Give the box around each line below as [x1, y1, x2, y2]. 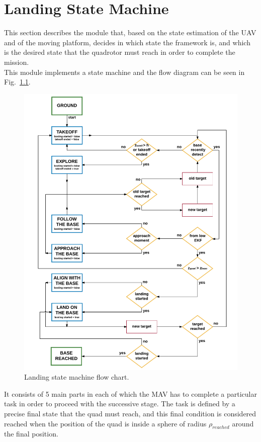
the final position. [4, 428, 58, 439]
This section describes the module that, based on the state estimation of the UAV [4, 27, 256, 38]
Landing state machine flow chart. [24, 372, 129, 382]
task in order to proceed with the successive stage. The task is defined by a [4, 398, 235, 409]
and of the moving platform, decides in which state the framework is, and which [4, 37, 250, 47]
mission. [4, 56, 29, 67]
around [232, 418, 254, 428]
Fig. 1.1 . [4, 76, 31, 87]
